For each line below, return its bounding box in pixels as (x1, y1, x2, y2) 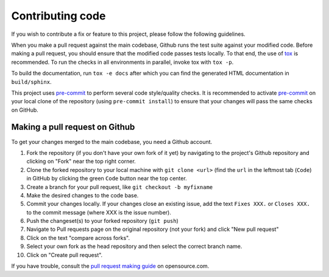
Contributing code (11, 9, 106, 22)
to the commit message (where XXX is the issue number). (26, 208, 172, 216)
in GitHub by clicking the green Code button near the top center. (26, 175, 187, 182)
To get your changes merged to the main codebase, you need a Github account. (11, 138, 213, 145)
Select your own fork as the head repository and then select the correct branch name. (26, 243, 242, 250)
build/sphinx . (11, 78, 52, 85)
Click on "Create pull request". (26, 251, 103, 258)
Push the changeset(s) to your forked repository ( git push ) (26, 217, 179, 225)
